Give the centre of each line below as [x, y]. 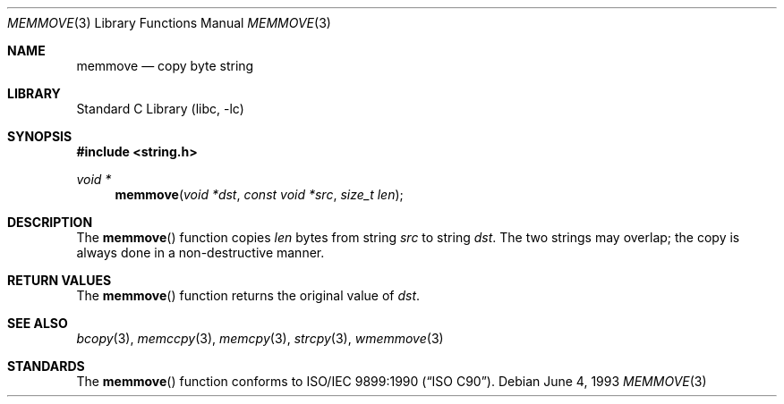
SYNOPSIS [40, 136]
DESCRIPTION [50, 222]
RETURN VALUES [60, 280]
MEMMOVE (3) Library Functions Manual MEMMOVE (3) [169, 23]
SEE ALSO [38, 323]
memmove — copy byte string [165, 66]
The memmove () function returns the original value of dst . [248, 295]
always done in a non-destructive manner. [200, 252]
